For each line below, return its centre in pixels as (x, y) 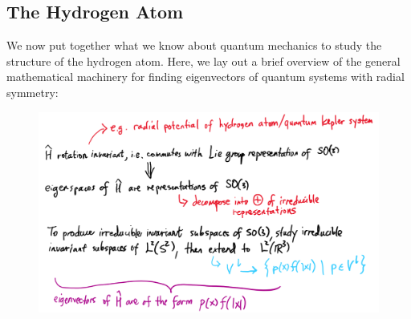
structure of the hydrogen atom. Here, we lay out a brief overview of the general (203, 61)
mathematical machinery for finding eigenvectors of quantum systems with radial (205, 77)
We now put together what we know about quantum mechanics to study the (194, 45)
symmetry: (33, 92)
